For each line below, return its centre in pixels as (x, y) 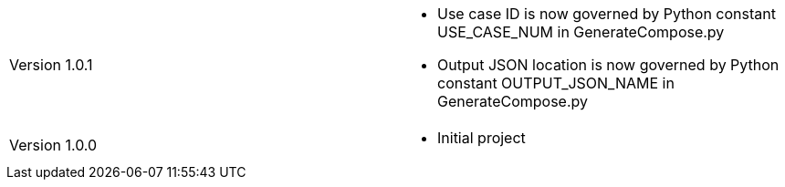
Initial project (481, 138)
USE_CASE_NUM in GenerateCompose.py (581, 32)
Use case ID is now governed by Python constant (607, 14)
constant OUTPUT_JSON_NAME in (556, 83)
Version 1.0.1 (51, 65)
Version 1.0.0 (53, 145)
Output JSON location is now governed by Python (608, 65)
